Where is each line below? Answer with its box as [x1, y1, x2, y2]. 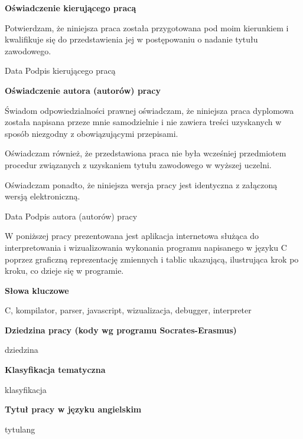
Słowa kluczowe [5, 284, 69, 296]
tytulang [5, 422, 35, 435]
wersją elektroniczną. [5, 190, 80, 202]
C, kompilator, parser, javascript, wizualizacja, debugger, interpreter [5, 304, 252, 316]
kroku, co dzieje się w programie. [5, 264, 124, 277]
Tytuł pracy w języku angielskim [5, 403, 142, 415]
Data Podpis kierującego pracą [5, 64, 116, 77]
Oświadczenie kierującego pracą [5, 2, 136, 14]
